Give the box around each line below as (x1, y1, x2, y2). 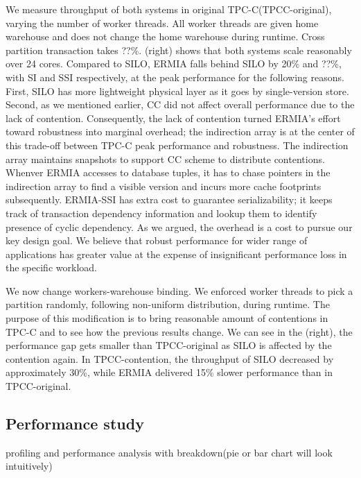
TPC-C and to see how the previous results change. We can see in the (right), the (6, 324, 353, 339)
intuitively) (6, 459, 53, 473)
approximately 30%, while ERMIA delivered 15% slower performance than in (6, 365, 333, 379)
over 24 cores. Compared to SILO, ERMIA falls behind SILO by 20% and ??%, (6, 56, 342, 71)
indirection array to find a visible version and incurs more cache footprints (6, 178, 322, 193)
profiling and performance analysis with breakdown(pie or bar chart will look (6, 445, 333, 459)
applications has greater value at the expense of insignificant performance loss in (6, 246, 347, 261)
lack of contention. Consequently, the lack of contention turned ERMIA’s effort (6, 110, 341, 125)
